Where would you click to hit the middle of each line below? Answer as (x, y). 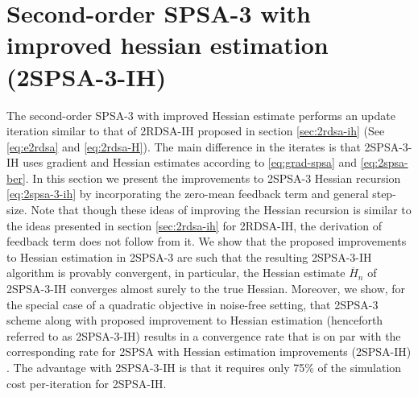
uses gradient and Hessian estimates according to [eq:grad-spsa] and (190, 162)
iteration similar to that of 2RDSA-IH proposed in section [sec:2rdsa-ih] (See (196, 131)
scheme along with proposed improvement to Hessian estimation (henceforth (195, 320)
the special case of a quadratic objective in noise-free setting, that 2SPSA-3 (192, 304)
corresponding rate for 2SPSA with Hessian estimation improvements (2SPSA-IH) (209, 352)
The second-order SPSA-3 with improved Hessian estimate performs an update (201, 115)
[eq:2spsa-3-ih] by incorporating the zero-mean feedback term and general (188, 194)
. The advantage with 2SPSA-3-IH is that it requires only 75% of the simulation (204, 367)
